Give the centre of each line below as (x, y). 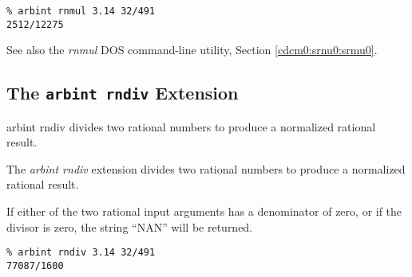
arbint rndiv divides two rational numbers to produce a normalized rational (191, 126)
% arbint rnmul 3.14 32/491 (81, 11)
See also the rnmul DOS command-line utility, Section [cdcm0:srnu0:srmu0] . (192, 50)
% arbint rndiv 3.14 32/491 (81, 253)
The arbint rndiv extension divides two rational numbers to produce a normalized (206, 168)
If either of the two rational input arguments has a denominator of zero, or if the (204, 211)
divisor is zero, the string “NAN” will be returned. (130, 226)
